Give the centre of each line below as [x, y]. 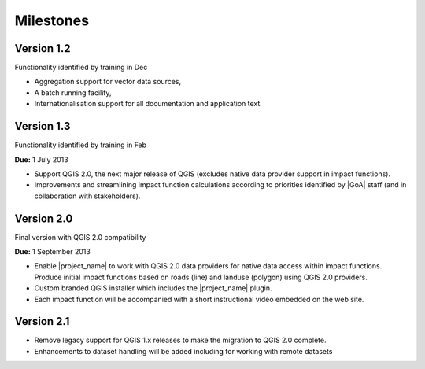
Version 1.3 [42, 126]
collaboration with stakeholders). [87, 196]
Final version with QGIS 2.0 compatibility [80, 237]
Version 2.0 [44, 218]
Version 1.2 [42, 48]
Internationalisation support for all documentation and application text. [148, 104]
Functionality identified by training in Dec [81, 68]
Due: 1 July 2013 [41, 159]
